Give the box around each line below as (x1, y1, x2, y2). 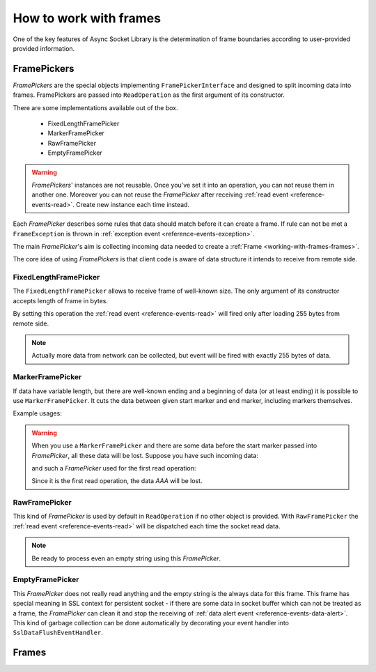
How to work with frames (13, 10, 162, 26)
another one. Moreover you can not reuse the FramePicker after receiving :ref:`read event (31, 190, 289, 199)
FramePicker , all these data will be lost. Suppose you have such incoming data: (31, 451, 259, 459)
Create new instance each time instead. (75, 200, 190, 208)
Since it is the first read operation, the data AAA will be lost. (31, 477, 203, 485)
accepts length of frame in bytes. (13, 296, 108, 305)
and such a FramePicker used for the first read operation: (31, 464, 196, 472)
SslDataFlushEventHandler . (13, 628, 104, 637)
